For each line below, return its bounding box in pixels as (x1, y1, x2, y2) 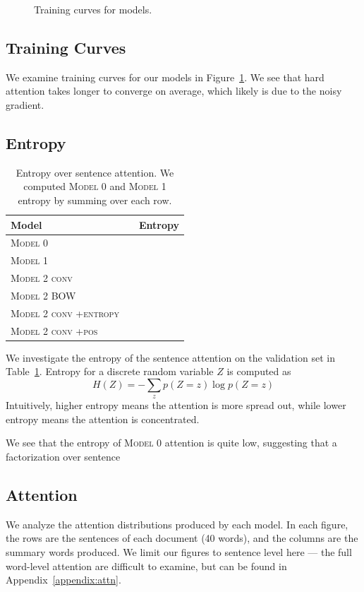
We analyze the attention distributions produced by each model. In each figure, (6, 516, 348, 531)
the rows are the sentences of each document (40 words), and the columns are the (6, 531, 358, 545)
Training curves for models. (34, 2, 152, 16)
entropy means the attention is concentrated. (6, 411, 200, 426)
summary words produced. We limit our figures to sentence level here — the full (6, 545, 352, 560)
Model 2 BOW (11, 288, 76, 302)
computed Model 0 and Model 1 (23, 179, 166, 194)
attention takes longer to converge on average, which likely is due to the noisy (6, 83, 342, 98)
